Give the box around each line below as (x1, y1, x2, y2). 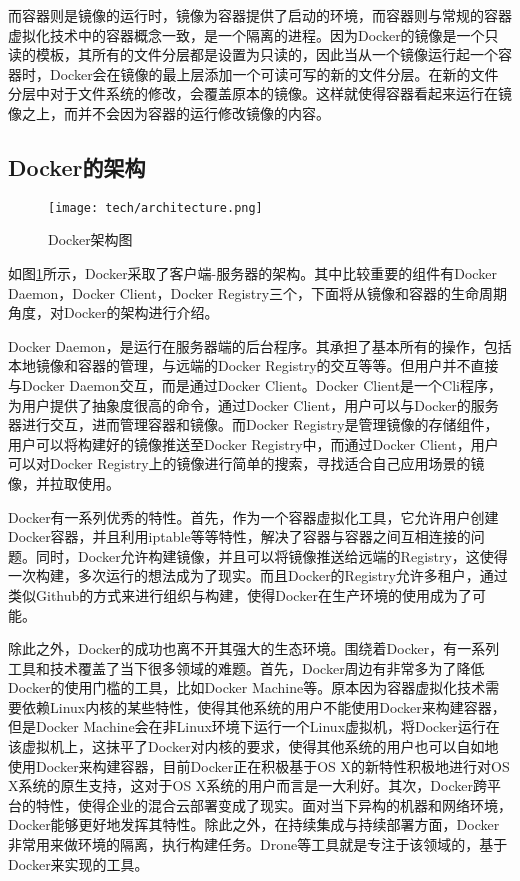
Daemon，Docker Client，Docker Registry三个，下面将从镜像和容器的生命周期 (8, 282, 508, 303)
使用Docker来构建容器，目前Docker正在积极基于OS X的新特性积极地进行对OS (8, 755, 510, 776)
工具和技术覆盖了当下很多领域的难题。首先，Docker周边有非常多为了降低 (8, 657, 485, 678)
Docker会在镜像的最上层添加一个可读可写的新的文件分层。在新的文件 (49, 63, 499, 84)
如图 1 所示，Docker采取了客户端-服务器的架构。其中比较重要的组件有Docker (8, 263, 497, 284)
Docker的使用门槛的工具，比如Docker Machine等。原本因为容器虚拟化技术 (8, 677, 486, 698)
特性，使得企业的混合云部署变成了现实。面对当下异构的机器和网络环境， (35, 794, 512, 815)
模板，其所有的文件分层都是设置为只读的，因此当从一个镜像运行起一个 (35, 44, 498, 65)
